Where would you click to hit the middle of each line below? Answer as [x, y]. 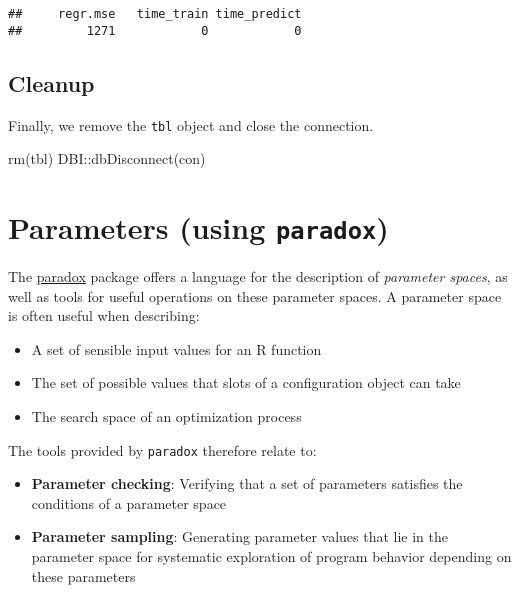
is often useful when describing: [104, 315]
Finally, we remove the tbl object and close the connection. [191, 124]
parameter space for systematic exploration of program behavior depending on [271, 556]
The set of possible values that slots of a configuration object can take [246, 382]
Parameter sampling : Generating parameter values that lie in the [240, 536]
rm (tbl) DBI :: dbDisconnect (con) [107, 158]
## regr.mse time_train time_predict [155, 14]
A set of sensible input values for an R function [176, 348]
